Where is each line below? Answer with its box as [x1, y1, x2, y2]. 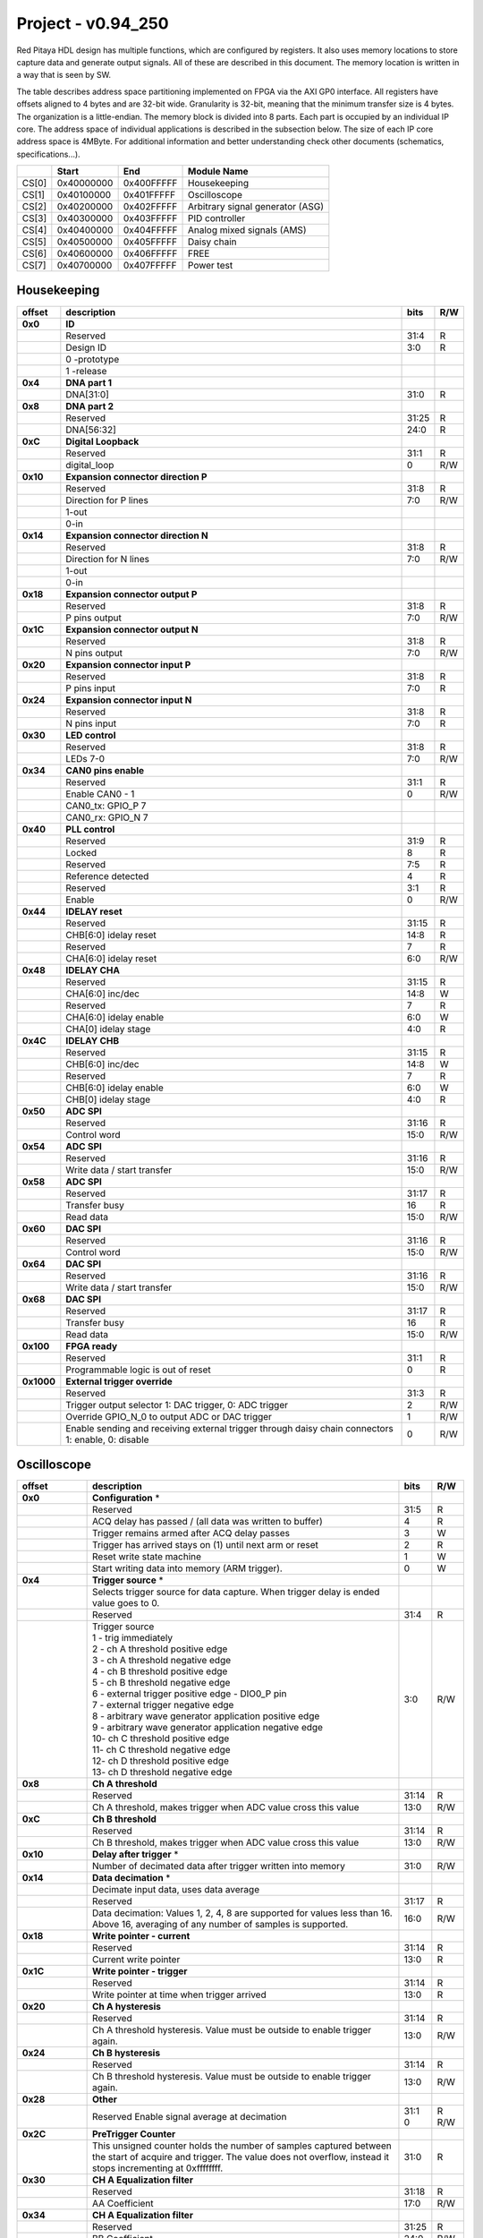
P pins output [65, 611, 123, 624]
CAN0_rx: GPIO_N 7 [65, 811, 148, 824]
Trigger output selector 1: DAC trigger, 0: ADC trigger [65, 1398, 289, 1411]
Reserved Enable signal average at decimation [92, 2111, 287, 2123]
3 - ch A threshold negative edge [92, 1654, 232, 1667]
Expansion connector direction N [65, 529, 209, 542]
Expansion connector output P [65, 587, 198, 600]
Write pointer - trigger [92, 1965, 188, 1977]
